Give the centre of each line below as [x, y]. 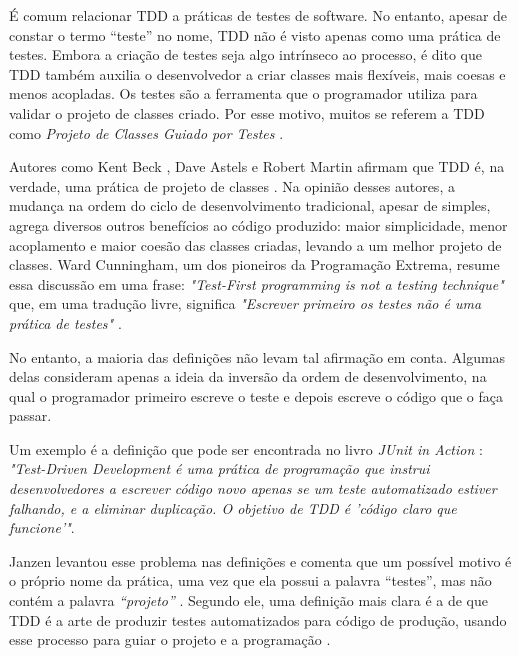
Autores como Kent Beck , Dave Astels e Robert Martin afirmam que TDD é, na [257, 166]
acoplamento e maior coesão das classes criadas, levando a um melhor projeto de [255, 244]
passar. [30, 415]
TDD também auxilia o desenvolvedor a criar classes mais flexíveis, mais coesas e [257, 73]
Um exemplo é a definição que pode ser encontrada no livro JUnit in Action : [246, 448]
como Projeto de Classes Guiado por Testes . [146, 132]
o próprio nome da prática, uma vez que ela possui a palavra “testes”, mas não [250, 580]
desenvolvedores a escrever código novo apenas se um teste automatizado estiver [253, 488]
